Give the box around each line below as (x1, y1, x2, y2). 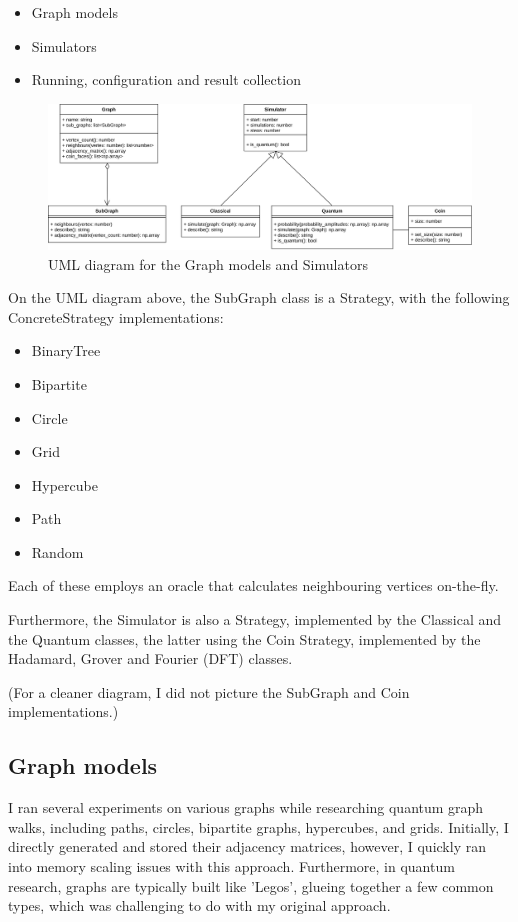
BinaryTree (31, 340, 101, 361)
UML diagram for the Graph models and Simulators (48, 253, 368, 274)
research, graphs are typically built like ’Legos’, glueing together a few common (8, 875, 494, 896)
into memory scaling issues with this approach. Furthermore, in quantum (8, 856, 455, 877)
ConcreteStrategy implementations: (8, 306, 224, 327)
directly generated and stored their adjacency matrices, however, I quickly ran (8, 836, 486, 857)
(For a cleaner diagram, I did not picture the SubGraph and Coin (8, 681, 410, 702)
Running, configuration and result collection (31, 69, 301, 90)
